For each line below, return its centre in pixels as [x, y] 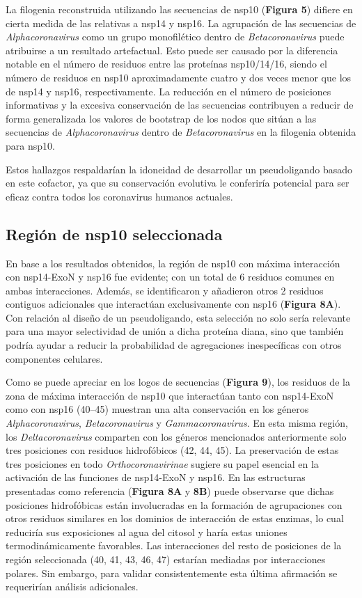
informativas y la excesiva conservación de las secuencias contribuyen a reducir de [180, 105]
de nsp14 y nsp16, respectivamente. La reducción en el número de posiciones [168, 91]
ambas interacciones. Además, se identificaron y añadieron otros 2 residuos [165, 290]
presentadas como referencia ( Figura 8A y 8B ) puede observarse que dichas [170, 491]
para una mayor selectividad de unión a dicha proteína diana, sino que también [175, 331]
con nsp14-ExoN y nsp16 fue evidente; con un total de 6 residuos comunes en [170, 277]
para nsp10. [30, 145]
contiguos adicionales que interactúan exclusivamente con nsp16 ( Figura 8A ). [173, 304]
